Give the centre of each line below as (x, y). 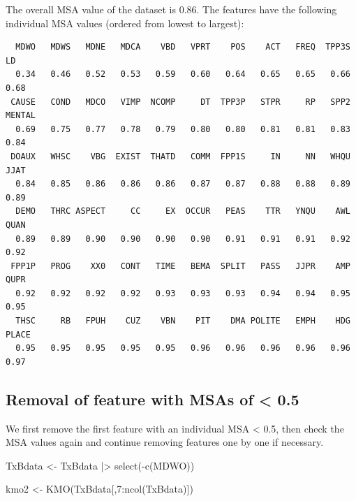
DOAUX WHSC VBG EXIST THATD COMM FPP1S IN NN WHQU (180, 156)
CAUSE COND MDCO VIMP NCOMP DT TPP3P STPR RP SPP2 (180, 102)
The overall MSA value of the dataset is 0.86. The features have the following (171, 9)
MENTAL (21, 116)
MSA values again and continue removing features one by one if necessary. (165, 442)
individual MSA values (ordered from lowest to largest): (125, 23)
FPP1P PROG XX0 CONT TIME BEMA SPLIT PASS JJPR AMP (180, 266)
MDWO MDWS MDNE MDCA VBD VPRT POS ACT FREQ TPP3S (183, 47)
